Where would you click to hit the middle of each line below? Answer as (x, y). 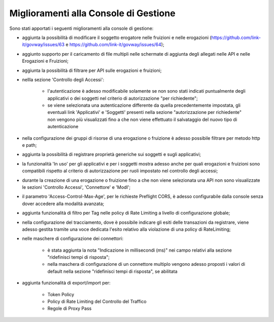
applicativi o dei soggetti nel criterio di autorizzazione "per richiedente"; (123, 98)
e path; (29, 145)
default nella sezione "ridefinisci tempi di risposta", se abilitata (112, 271)
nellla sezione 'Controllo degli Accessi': (63, 79)
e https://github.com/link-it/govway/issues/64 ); (115, 45)
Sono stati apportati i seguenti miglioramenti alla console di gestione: (81, 28)
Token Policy (61, 294)
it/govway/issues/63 (43, 45)
